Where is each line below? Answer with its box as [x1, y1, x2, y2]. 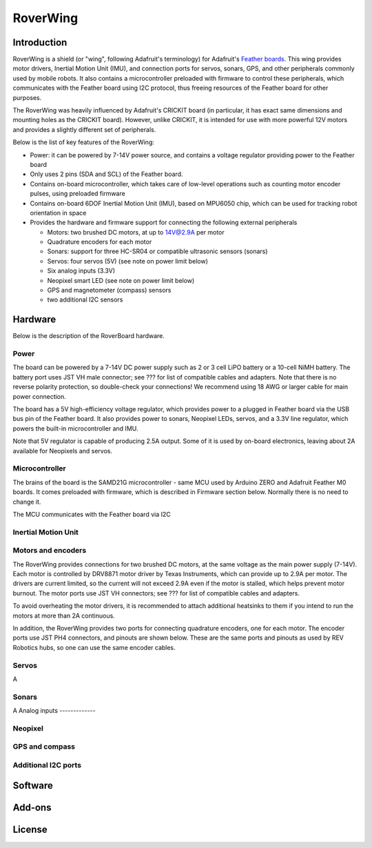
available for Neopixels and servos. [12, 446, 113, 455]
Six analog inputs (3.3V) [47, 266, 116, 275]
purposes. [12, 93, 42, 101]
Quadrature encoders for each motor [47, 238, 152, 246]
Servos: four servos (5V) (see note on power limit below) [47, 257, 208, 265]
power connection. [12, 392, 67, 400]
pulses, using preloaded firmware [30, 190, 125, 198]
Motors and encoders [12, 546, 87, 555]
